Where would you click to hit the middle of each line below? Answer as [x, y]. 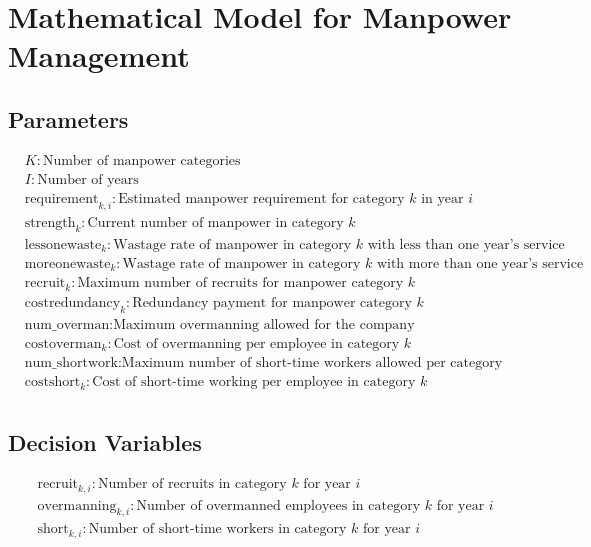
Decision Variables [105, 442]
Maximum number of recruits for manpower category [240, 283]
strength [50, 222]
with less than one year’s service [466, 244]
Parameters [68, 118]
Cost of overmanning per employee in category [256, 343]
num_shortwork [71, 363]
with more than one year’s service [480, 263]
